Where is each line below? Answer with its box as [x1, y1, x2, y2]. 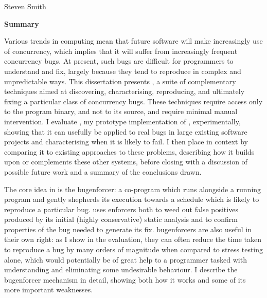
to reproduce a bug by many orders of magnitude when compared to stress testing [4, 244, 263, 255]
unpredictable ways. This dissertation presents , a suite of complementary [4, 76, 236, 86]
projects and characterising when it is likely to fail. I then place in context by [4, 136, 248, 147]
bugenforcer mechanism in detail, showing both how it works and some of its [4, 274, 246, 285]
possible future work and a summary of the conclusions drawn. [4, 166, 202, 177]
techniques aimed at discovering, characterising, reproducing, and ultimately [4, 86, 245, 97]
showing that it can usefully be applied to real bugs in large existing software [4, 126, 247, 137]
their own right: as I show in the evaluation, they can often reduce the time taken [4, 234, 261, 245]
